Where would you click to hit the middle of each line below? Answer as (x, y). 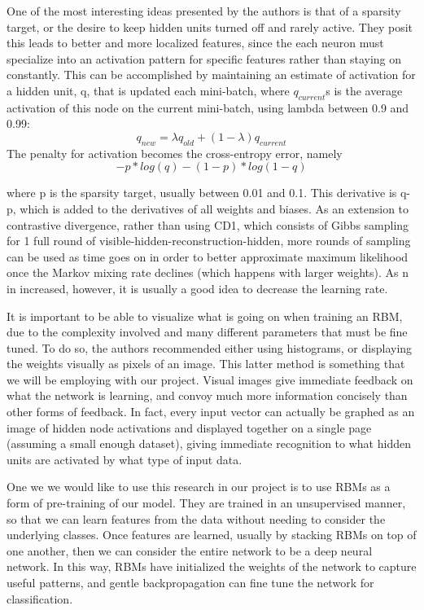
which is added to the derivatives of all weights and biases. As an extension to (214, 208)
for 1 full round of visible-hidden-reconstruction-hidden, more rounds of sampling (209, 241)
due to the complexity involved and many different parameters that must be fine (207, 332)
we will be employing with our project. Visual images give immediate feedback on (210, 379)
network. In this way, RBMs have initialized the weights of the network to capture (212, 566)
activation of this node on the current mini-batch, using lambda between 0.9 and (208, 107)
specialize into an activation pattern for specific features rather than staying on (204, 58)
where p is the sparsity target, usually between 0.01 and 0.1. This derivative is (202, 193)
